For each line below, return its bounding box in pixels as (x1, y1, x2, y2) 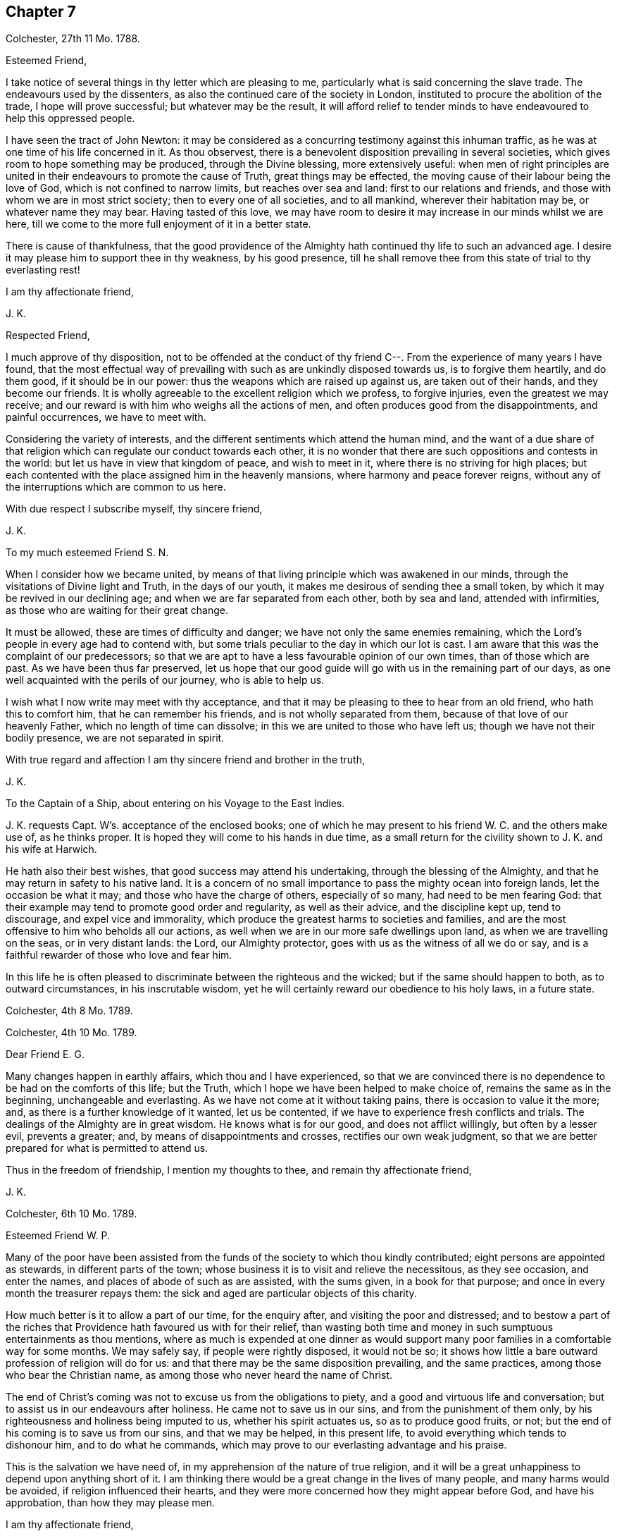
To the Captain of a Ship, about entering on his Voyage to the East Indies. (6, 797, 345, 810)
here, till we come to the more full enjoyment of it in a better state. (6, 218, 311, 231)
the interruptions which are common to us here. (6, 481, 226, 493)
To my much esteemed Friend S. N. (6, 546, 169, 559)
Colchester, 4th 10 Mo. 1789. (6, 1026, 137, 1039)
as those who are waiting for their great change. (6, 604, 228, 617)
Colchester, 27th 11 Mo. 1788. (6, 32, 140, 45)
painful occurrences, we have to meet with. (6, 411, 206, 424)
